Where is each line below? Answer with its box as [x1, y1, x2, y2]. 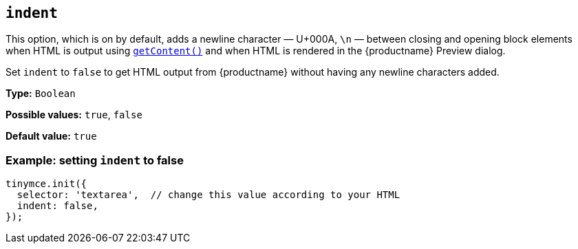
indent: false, [17, 200, 98, 212]
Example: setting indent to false [6, 153, 184, 167]
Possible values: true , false [6, 109, 142, 121]
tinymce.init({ [6, 178, 87, 190]
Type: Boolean [6, 87, 76, 100]
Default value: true [6, 130, 97, 142]
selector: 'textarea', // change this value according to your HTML [17, 189, 400, 201]
